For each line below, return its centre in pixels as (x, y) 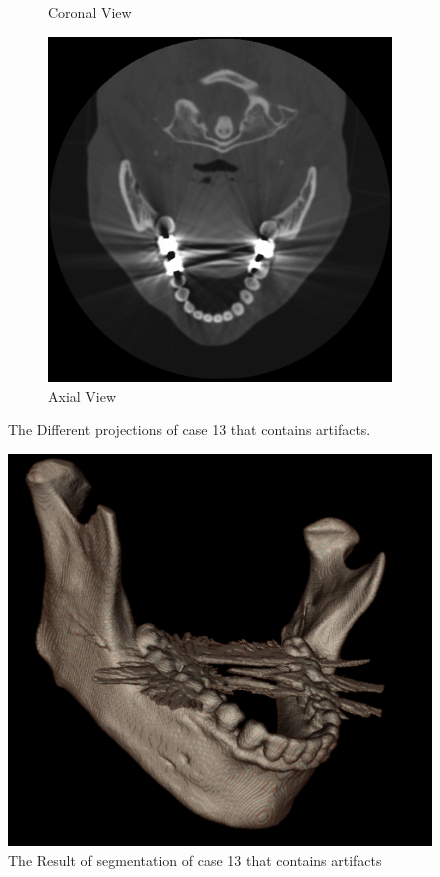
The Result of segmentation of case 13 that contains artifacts (195, 859)
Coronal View (90, 12)
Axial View (82, 395)
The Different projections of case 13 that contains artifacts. (189, 429)
